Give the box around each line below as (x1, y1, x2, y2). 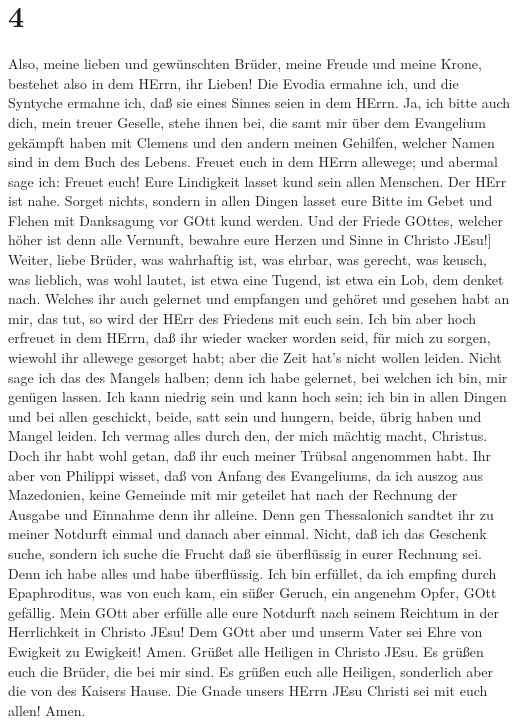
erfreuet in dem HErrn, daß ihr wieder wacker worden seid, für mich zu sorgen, (8, 327, 491, 348)
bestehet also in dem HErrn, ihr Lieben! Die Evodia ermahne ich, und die (8, 72, 459, 93)
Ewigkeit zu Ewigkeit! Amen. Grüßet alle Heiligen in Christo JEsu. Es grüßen (8, 640, 484, 661)
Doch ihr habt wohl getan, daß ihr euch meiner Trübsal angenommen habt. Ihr (8, 445, 492, 465)
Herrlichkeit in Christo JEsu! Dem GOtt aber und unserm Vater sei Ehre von (8, 621, 483, 642)
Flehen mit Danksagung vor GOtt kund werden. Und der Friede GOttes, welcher (8, 209, 504, 230)
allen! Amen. (8, 699, 86, 720)
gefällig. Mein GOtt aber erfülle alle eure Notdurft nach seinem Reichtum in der (8, 601, 499, 622)
